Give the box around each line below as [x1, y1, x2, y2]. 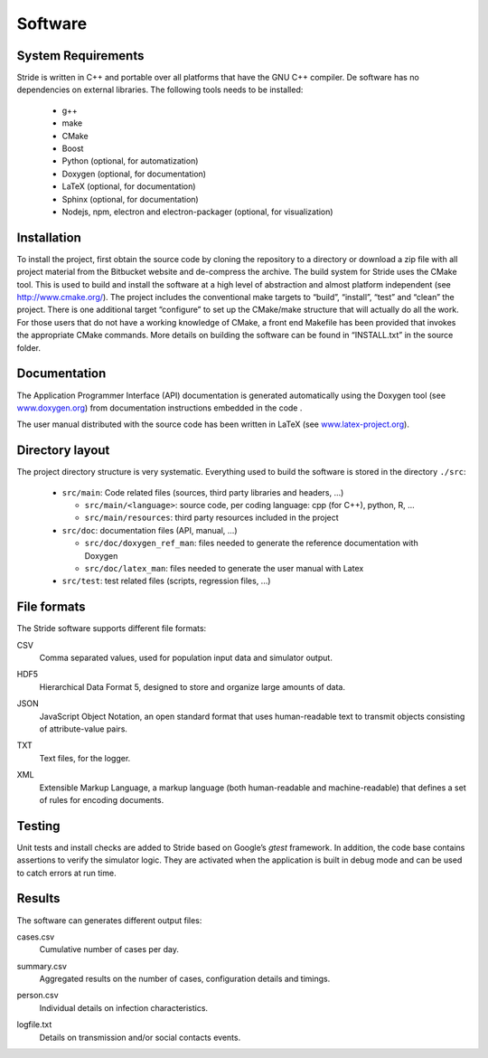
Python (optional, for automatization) [61, 156, 199, 166]
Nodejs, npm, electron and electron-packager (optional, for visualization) [61, 206, 333, 217]
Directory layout [16, 443, 110, 458]
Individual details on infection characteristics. [39, 1002, 208, 1013]
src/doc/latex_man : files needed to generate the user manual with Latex [84, 562, 364, 573]
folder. [16, 342, 41, 353]
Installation [16, 230, 81, 245]
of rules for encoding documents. [39, 794, 164, 805]
